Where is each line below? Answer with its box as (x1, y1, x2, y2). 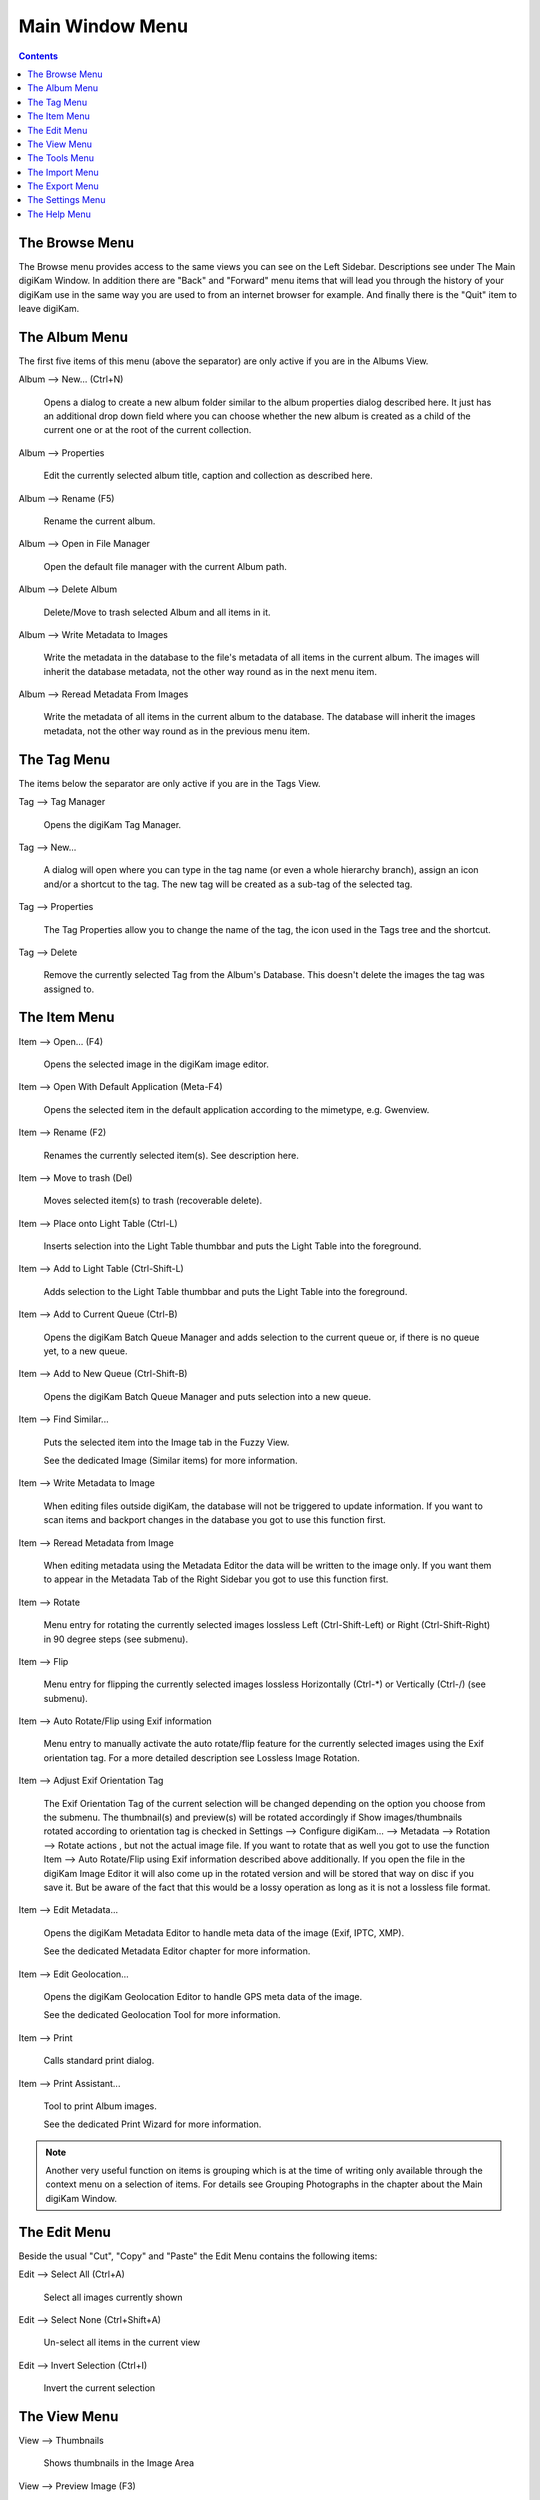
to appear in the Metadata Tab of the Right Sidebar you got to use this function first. (43, 1573, 389, 1585)
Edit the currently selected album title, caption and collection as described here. (43, 470, 374, 482)
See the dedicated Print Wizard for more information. (43, 2118, 262, 2130)
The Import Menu (27, 166, 99, 178)
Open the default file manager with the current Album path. (43, 560, 287, 572)
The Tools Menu (27, 152, 95, 164)
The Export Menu (27, 180, 99, 192)
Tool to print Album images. (43, 2100, 157, 2112)
